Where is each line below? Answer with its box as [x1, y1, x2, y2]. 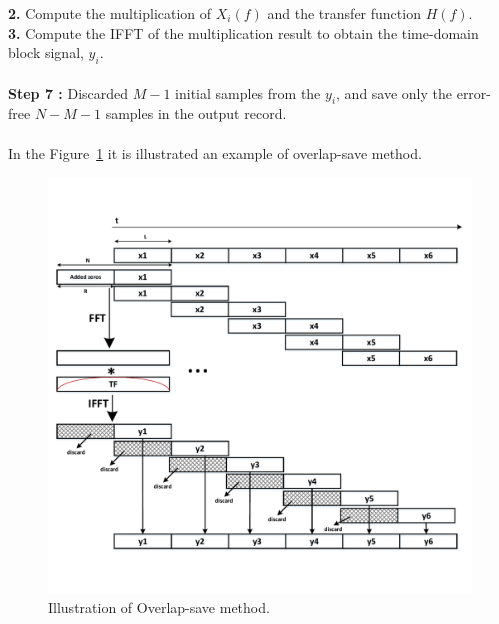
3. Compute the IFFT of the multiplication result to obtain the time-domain [8, 22, 479, 43]
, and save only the [336, 82, 453, 103]
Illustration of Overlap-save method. [48, 597, 270, 618]
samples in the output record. [105, 103, 287, 124]
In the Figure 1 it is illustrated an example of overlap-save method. [8, 142, 422, 163]
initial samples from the [175, 82, 321, 103]
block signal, [8, 42, 84, 63]
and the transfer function [267, 3, 421, 23]
